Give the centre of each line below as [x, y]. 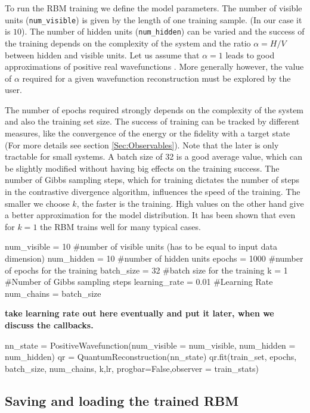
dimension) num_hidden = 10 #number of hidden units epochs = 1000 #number [154, 258]
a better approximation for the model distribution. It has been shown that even [150, 215]
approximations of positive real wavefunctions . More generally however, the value [154, 66]
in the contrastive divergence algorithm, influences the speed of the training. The [153, 192]
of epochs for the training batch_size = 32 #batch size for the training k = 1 [146, 270]
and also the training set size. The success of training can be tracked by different [152, 121]
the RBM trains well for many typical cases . [120, 226]
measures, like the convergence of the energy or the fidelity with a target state [148, 133]
